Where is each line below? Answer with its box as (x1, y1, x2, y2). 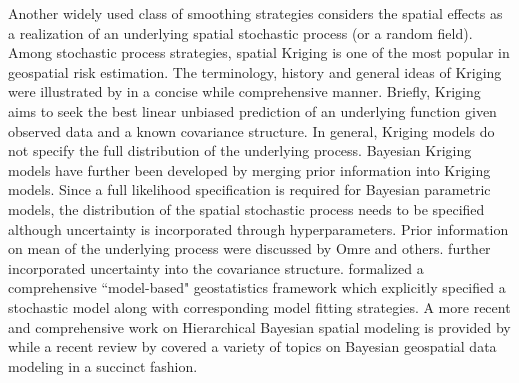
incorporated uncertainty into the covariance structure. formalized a (8, 257, 424, 278)
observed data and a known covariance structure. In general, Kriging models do (8, 120, 495, 141)
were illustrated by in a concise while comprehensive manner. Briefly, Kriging (8, 81, 481, 102)
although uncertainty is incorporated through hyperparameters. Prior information (8, 218, 509, 239)
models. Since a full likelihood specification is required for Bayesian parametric (8, 179, 491, 200)
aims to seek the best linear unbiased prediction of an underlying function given (8, 100, 497, 121)
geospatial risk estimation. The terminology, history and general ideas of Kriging (8, 61, 502, 82)
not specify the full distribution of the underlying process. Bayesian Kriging (8, 140, 472, 161)
